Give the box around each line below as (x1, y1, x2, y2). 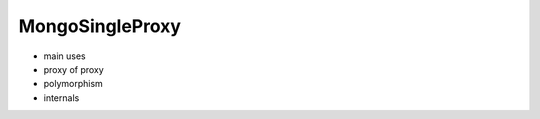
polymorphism (43, 78, 104, 90)
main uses (43, 50, 86, 62)
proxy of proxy (43, 63, 104, 75)
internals (43, 91, 80, 104)
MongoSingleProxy (18, 15, 182, 37)
